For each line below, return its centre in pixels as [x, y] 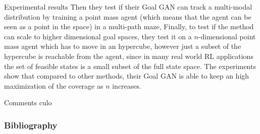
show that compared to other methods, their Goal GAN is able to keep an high [127, 76]
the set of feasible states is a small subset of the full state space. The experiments [130, 66]
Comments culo [28, 103]
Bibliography [31, 125]
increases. [127, 85]
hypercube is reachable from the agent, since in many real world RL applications [129, 56]
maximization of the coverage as [54, 85]
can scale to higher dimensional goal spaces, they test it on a [98, 36]
